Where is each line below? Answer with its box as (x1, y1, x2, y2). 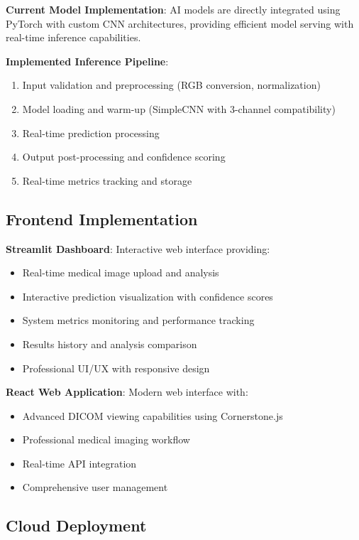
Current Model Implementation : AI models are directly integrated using (6, 2, 341, 16)
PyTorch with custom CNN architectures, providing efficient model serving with (6, 16, 354, 31)
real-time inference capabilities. (6, 30, 141, 45)
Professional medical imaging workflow (22, 432, 190, 447)
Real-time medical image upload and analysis (22, 265, 219, 280)
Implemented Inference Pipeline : (6, 53, 169, 68)
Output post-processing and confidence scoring (22, 149, 226, 164)
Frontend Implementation (6, 207, 198, 229)
